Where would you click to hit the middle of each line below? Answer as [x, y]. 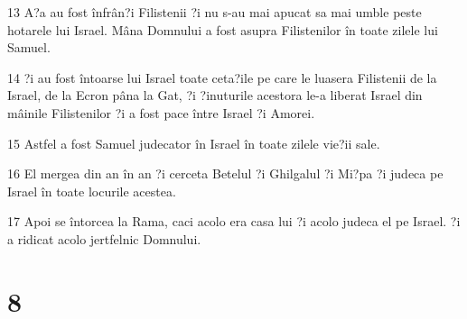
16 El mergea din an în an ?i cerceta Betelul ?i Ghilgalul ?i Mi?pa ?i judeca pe [225, 173]
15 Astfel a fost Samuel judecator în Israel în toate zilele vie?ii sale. [194, 143]
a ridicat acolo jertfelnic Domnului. [104, 238]
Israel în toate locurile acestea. [92, 191]
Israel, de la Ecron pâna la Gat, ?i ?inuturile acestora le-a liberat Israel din [215, 95]
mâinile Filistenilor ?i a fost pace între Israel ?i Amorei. [161, 112]
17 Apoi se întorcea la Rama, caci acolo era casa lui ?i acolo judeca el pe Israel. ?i [234, 221]
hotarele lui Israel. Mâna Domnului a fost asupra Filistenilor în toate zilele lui [223, 29]
